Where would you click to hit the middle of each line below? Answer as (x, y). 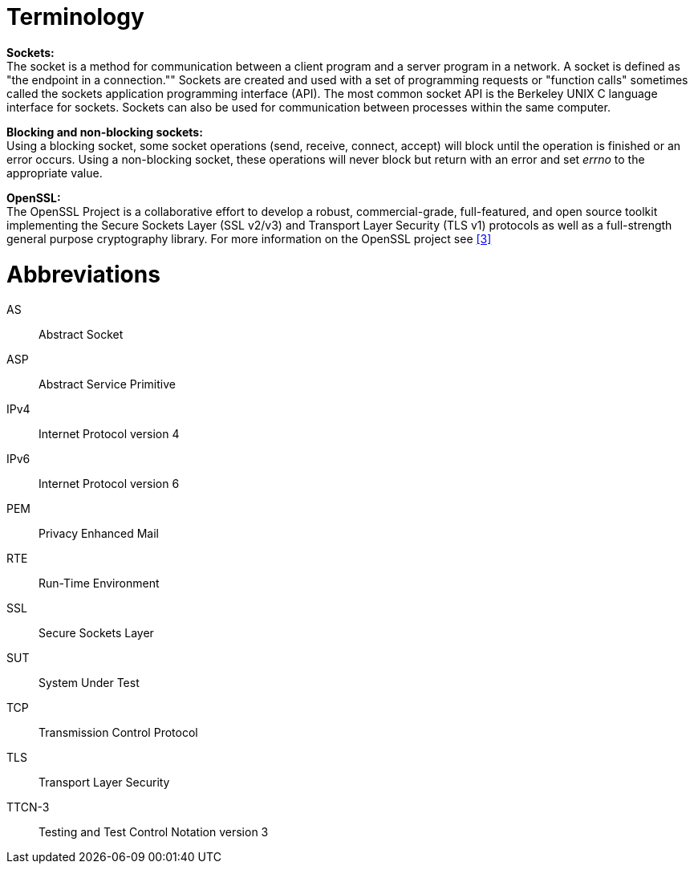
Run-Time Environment (99, 583)
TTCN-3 (28, 807)
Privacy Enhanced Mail (99, 534)
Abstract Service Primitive (107, 384)
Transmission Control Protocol (118, 733)
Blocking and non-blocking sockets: (105, 132)
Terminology (75, 17)
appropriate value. (55, 173)
